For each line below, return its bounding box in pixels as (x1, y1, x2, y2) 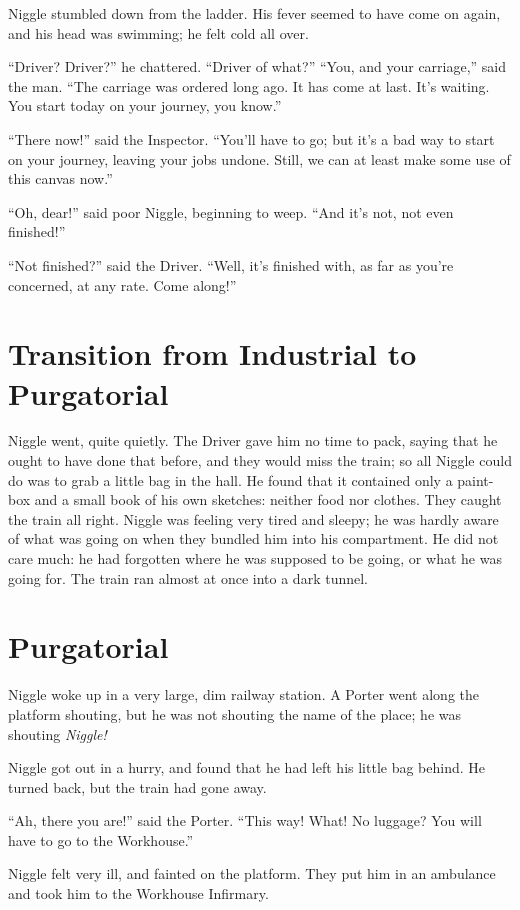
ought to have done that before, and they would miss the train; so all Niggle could (8, 450, 512, 471)
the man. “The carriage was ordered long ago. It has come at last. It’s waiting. (8, 75, 490, 96)
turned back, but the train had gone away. (8, 776, 267, 797)
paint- (457, 469, 494, 490)
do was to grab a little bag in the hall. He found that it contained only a (8, 469, 453, 490)
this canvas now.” (8, 168, 113, 189)
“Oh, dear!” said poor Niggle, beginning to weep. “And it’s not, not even (8, 201, 454, 222)
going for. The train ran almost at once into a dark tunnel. (8, 567, 368, 588)
